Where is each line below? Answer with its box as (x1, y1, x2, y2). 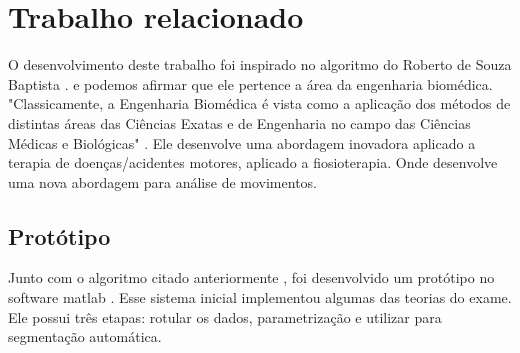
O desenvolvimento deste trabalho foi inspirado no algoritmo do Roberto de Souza (8, 54, 512, 75)
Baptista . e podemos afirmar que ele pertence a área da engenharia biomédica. (8, 73, 493, 94)
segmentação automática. (8, 326, 162, 347)
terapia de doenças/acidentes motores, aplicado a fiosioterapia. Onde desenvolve (8, 152, 498, 173)
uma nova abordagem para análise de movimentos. (8, 171, 317, 192)
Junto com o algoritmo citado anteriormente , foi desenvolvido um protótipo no (8, 267, 495, 288)
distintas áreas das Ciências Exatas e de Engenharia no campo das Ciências (8, 112, 471, 133)
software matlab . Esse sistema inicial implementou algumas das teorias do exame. (8, 287, 512, 308)
